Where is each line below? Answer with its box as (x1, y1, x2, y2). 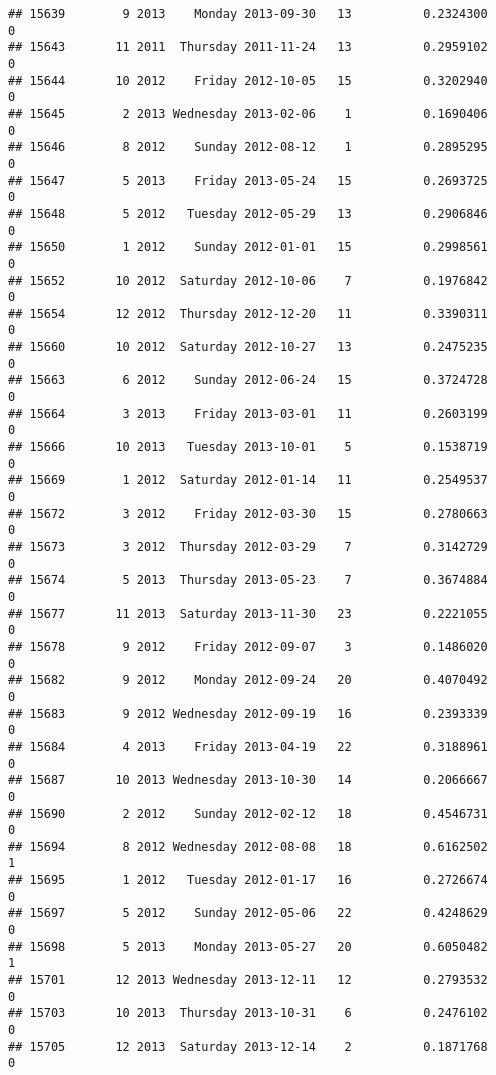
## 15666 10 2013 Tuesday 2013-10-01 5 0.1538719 (8, 440, 488, 455)
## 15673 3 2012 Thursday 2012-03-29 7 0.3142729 (8, 540, 488, 554)
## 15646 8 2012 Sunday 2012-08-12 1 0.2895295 (8, 140, 488, 155)
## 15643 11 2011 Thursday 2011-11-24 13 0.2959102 (8, 40, 488, 55)
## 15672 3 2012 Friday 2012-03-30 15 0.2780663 (8, 506, 488, 521)
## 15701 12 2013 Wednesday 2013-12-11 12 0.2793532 (8, 973, 488, 988)
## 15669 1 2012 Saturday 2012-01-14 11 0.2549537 (8, 473, 488, 488)
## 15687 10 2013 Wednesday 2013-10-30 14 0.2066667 (8, 773, 488, 788)
